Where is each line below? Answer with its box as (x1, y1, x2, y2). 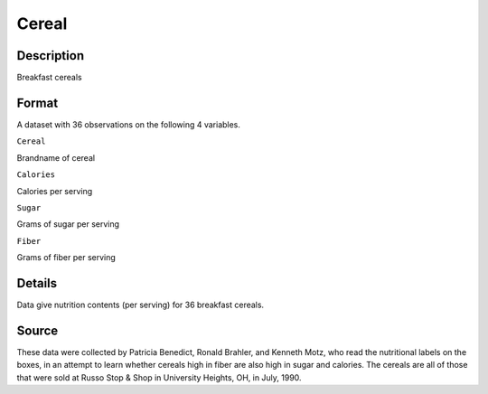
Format (16, 95, 59, 110)
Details (16, 276, 58, 291)
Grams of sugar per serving (16, 219, 120, 230)
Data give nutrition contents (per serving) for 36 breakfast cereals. (16, 299, 265, 310)
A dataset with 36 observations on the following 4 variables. (16, 118, 241, 130)
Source (16, 323, 59, 338)
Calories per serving (16, 185, 93, 196)
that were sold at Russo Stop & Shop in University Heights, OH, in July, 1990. (16, 371, 302, 383)
